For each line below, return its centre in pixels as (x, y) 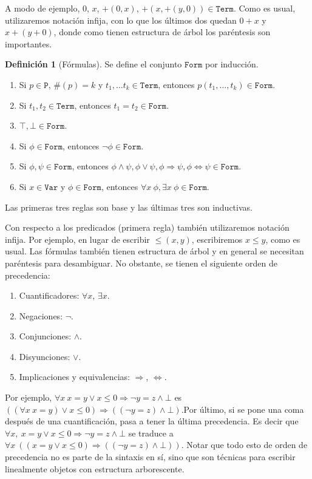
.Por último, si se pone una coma (242, 409)
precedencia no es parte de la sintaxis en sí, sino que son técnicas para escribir (150, 457)
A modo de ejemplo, (42, 8)
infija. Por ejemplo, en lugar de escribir (77, 239)
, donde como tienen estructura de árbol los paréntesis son (162, 32)
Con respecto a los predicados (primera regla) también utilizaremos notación (147, 227)
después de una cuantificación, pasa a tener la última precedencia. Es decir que (152, 421)
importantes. (29, 43)
